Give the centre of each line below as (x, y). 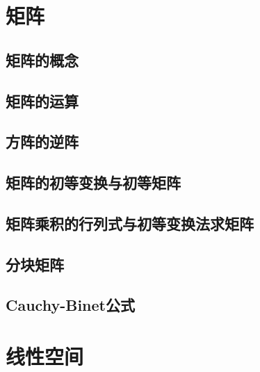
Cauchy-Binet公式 (70, 305)
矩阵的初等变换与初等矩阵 (93, 183)
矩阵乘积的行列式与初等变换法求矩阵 (130, 223)
